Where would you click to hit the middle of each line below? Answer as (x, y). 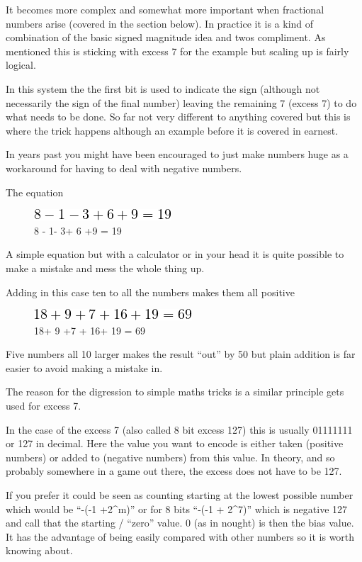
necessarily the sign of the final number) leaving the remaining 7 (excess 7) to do (181, 102)
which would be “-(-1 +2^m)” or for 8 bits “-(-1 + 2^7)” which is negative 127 (177, 508)
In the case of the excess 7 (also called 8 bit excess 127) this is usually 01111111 (179, 429)
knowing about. (39, 550)
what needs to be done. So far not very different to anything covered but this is (178, 117)
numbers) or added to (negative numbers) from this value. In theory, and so (170, 457)
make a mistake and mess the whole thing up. (105, 268)
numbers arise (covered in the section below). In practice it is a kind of (160, 23)
